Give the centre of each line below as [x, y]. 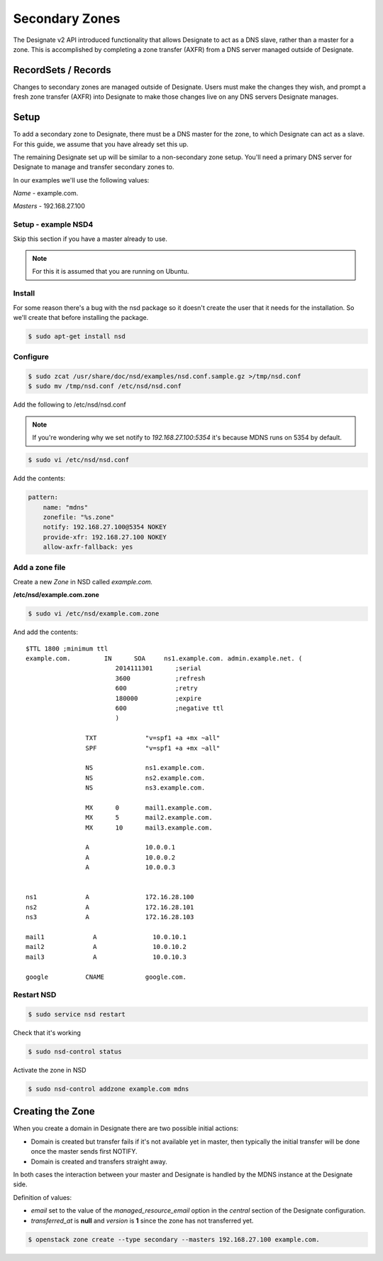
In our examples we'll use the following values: [81, 180]
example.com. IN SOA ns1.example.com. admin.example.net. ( [164, 659]
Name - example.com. [46, 193]
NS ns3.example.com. [145, 788]
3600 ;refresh [160, 678]
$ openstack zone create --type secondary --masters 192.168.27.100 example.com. [174, 1239]
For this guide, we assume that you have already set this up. [101, 144]
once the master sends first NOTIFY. [84, 1152]
